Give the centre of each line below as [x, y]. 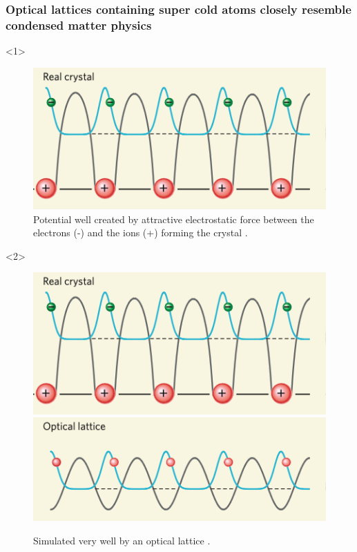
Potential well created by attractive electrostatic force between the [174, 219]
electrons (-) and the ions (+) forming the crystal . [141, 232]
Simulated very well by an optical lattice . [122, 540]
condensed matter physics [79, 25]
